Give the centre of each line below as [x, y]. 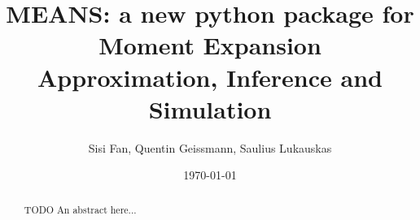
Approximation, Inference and [210, 77]
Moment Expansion [210, 45]
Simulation [210, 108]
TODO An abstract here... [80, 209]
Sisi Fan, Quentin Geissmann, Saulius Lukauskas [210, 147]
